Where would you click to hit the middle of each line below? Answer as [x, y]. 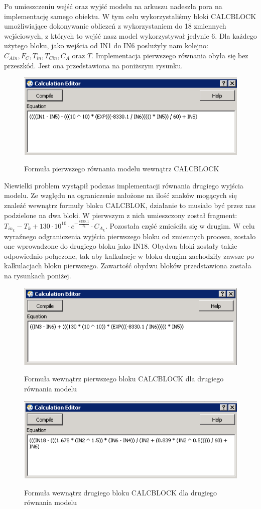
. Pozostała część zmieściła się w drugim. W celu [180, 225]
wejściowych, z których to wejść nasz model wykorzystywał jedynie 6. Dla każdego [130, 35]
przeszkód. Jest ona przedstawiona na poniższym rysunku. [94, 65]
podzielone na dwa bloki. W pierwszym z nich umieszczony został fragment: [121, 215]
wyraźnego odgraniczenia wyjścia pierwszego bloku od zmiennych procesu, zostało [130, 236]
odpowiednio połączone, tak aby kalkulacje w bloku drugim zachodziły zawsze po [129, 256]
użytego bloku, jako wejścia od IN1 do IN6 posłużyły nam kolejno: [106, 45]
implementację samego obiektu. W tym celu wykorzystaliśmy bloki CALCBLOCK [130, 16]
